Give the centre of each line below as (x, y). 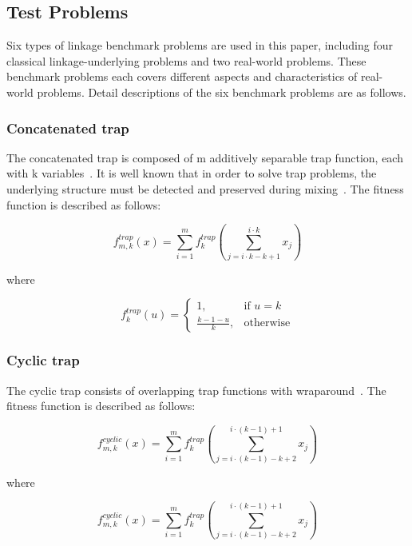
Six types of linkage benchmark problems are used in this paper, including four (200, 45)
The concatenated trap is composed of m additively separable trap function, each (205, 157)
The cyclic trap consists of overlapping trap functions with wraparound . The (196, 390)
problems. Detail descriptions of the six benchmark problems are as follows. (222, 92)
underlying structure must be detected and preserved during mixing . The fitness (205, 188)
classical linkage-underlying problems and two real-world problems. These (186, 60)
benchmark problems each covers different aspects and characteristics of (182, 76)
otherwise (267, 323)
